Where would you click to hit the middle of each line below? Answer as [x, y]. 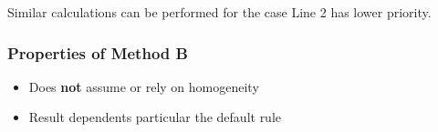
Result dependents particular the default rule [155, 117]
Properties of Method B [98, 52]
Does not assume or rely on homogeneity [144, 86]
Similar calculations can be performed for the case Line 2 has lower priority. [219, 12]
